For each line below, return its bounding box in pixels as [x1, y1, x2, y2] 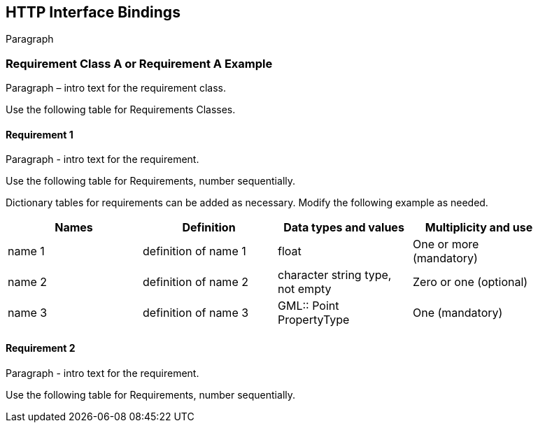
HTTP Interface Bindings [6, 3, 180, 21]
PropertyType [278, 313, 350, 327]
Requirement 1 [6, 128, 73, 141]
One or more [413, 237, 479, 252]
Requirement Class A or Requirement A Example [6, 56, 273, 71]
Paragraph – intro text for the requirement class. [6, 82, 226, 94]
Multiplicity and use [425, 220, 533, 235]
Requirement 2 [6, 342, 76, 354]
